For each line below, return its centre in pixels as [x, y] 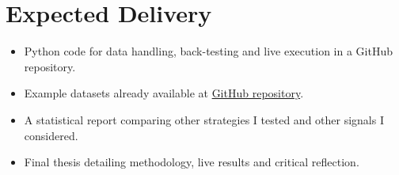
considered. [51, 135]
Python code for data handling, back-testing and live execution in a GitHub [208, 51]
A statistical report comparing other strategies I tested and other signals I [204, 119]
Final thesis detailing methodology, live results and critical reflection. [192, 162]
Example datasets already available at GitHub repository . [164, 93]
